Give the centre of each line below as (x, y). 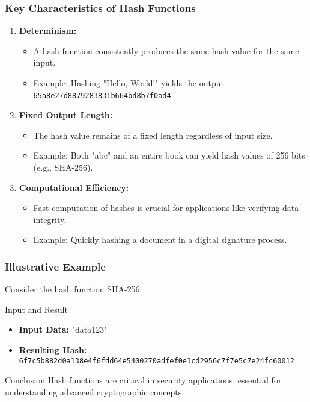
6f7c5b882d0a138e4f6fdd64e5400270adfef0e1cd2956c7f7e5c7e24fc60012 (157, 361)
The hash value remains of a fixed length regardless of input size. (153, 135)
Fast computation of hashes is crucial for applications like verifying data (166, 208)
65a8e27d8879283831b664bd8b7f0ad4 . (103, 94)
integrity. (50, 219)
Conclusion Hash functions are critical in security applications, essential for (143, 380)
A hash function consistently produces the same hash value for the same (166, 50)
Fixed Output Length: (66, 115)
